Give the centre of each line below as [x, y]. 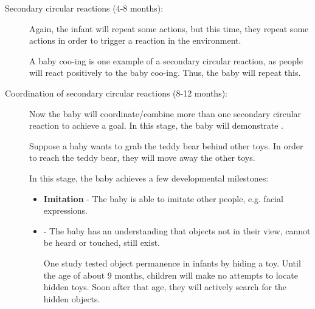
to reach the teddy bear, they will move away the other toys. [142, 158]
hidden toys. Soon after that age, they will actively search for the [165, 287]
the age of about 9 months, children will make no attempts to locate [171, 275]
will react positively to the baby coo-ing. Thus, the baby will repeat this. [165, 73]
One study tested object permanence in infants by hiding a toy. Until [172, 263]
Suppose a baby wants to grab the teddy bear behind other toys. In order [166, 145]
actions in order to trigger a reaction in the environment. [135, 40]
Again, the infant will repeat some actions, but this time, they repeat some [169, 28]
